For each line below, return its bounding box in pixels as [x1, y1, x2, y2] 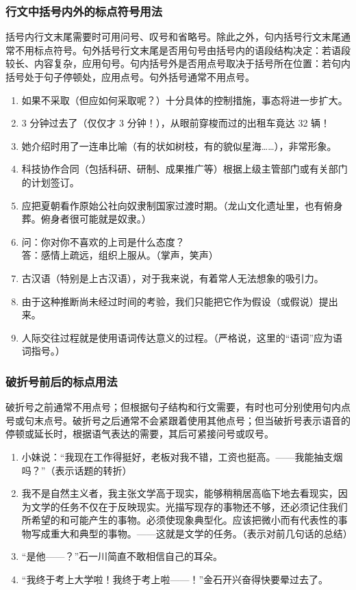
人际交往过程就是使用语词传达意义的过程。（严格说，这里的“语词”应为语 [21, 330, 343, 344]
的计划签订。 [21, 175, 79, 189]
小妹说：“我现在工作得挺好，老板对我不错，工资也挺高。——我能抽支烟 [21, 449, 343, 463]
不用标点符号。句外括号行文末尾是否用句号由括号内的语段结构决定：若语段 [14, 42, 351, 57]
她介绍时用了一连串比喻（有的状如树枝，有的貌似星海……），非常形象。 [21, 138, 337, 153]
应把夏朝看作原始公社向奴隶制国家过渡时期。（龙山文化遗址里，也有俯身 [21, 198, 343, 212]
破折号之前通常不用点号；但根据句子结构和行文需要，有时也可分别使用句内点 [5, 400, 351, 414]
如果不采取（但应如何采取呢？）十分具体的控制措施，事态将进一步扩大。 [21, 92, 348, 107]
